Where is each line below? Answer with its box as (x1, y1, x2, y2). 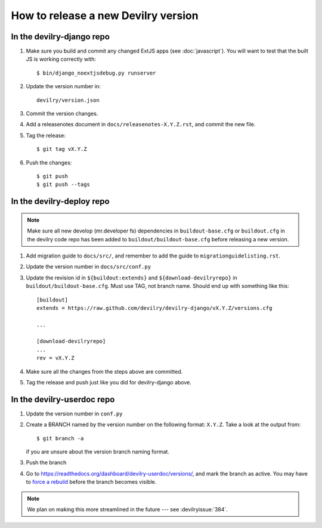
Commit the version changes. (26, 110, 98, 117)
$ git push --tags (36, 181, 91, 188)
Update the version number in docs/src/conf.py (26, 263, 151, 271)
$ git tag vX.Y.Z (36, 146, 87, 153)
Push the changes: (26, 159, 72, 166)
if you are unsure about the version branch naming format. (26, 448, 170, 455)
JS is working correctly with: (26, 55, 97, 63)
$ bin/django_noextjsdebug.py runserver (36, 69, 156, 76)
